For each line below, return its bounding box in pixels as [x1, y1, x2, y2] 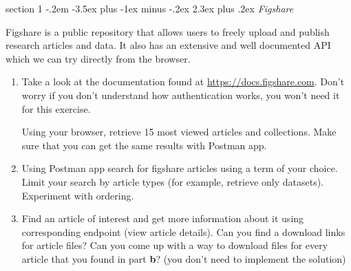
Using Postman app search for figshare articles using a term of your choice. [21, 161, 338, 175]
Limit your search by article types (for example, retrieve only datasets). [21, 174, 324, 188]
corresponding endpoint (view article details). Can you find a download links [21, 224, 345, 239]
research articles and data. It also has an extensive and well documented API [6, 38, 331, 52]
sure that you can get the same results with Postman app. [21, 138, 267, 152]
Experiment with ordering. [21, 188, 134, 202]
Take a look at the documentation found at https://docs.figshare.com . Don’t [21, 74, 345, 89]
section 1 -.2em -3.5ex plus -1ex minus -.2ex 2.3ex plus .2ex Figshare [6, 1, 294, 15]
